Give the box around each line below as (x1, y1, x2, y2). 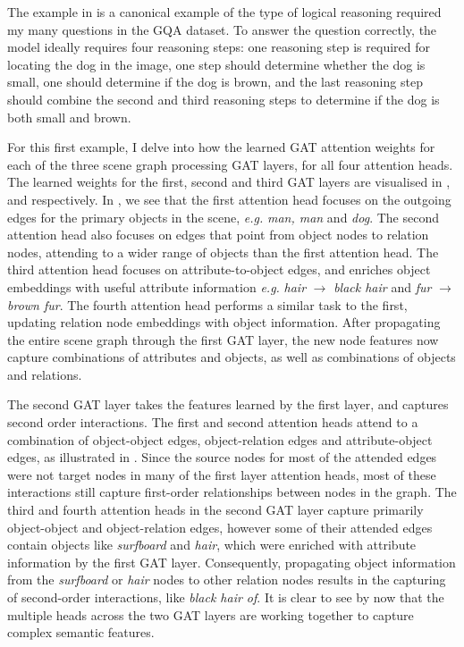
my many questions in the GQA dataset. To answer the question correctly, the (7, 20, 437, 38)
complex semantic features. (7, 623, 155, 642)
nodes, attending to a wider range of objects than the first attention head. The (7, 242, 439, 261)
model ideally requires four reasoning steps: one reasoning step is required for (7, 38, 430, 56)
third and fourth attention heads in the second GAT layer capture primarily (7, 500, 424, 519)
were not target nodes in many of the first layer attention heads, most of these (7, 465, 436, 483)
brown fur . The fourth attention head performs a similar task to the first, (7, 295, 408, 314)
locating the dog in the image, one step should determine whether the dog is (7, 55, 426, 73)
